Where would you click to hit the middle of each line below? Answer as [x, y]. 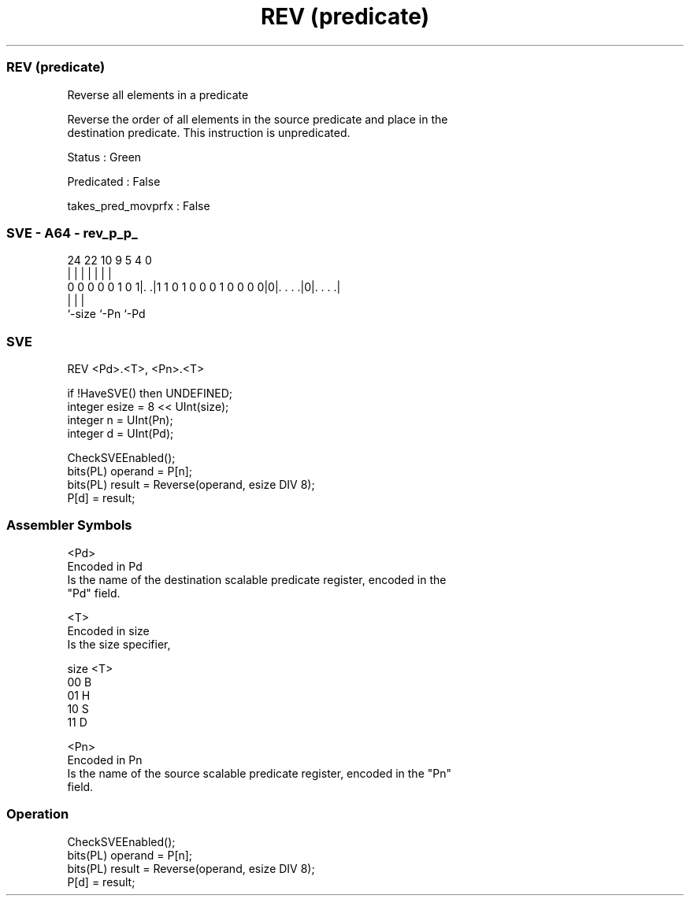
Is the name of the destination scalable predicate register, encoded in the [257, 579]
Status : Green [104, 157]
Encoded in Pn [105, 760]
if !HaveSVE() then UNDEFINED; [150, 393]
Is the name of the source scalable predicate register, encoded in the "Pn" [259, 773]
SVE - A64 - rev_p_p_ [72, 233]
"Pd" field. [94, 593]
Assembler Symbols [69, 525]
